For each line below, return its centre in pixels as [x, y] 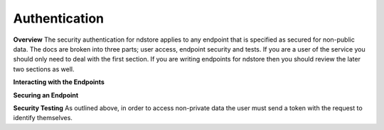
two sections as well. [44, 69]
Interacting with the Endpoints [59, 82]
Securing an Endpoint [46, 95]
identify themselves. [43, 118]
